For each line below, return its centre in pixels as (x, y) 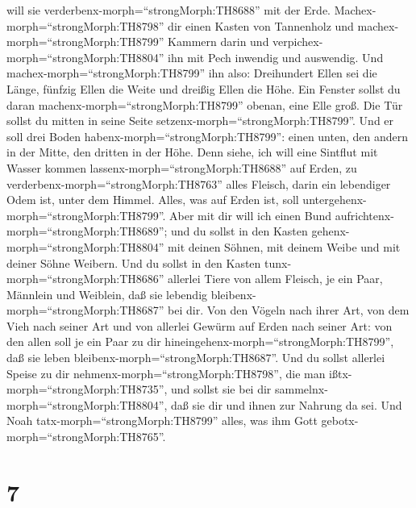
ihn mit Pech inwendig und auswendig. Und (276, 57)
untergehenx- (335, 200)
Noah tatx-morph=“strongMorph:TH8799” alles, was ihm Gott (162, 421)
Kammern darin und (218, 42)
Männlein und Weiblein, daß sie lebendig (107, 294)
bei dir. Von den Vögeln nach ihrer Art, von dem (289, 310)
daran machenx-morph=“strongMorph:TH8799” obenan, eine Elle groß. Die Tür (205, 104)
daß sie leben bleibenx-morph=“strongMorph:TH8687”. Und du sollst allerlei (196, 358)
